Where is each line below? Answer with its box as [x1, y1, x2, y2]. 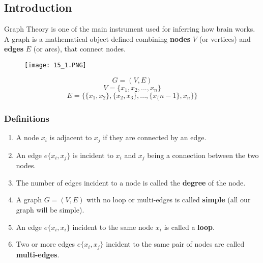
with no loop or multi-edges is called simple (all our [86, 194, 251, 205]
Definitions [4, 112, 49, 125]
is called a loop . [164, 221, 215, 232]
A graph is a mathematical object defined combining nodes [4, 33, 191, 44]
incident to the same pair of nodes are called [106, 239, 245, 249]
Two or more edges [16, 239, 75, 249]
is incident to [73, 149, 113, 160]
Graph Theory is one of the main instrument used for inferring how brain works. [4, 23, 255, 34]
